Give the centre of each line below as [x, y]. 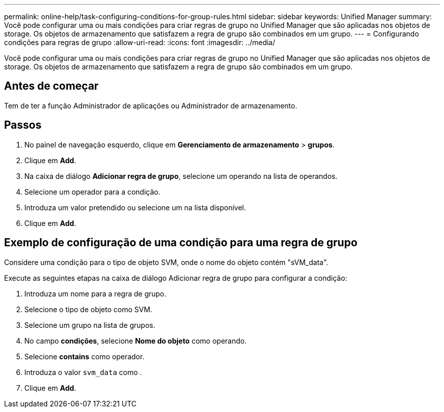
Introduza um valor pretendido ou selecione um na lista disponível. [135, 207]
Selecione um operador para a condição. [92, 192]
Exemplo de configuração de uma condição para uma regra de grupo [181, 243]
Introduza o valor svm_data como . [83, 372]
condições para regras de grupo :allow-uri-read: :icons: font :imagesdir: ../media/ [140, 42]
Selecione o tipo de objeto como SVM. [88, 309]
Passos [23, 125]
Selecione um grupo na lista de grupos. [90, 325]
